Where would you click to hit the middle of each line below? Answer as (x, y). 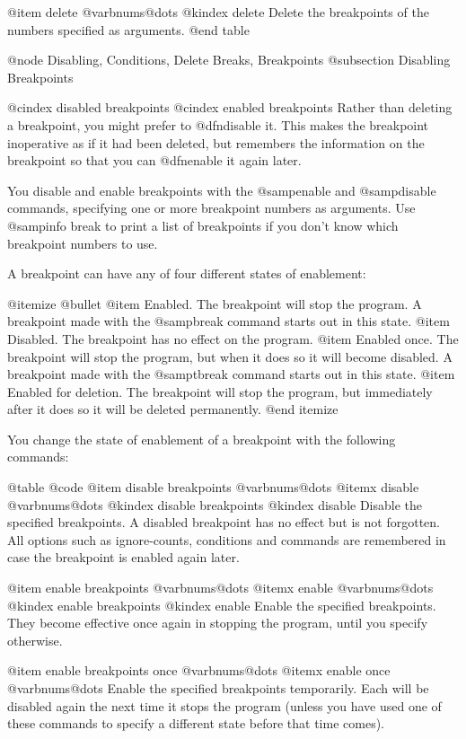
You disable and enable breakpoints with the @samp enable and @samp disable (222, 190)
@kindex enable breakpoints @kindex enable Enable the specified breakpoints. (222, 605)
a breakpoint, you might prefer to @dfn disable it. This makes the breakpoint (218, 124)
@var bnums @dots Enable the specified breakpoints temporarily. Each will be (218, 688)
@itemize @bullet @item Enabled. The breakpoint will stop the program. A (215, 303)
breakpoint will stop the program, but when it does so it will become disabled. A (230, 356)
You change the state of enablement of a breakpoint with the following (202, 439)
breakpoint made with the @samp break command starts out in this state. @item (229, 321)
